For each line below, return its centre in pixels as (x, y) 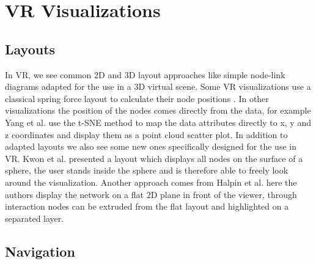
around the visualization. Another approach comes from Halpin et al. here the (151, 182)
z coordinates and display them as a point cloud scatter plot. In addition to (146, 134)
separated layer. (35, 218)
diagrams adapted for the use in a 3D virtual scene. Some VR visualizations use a (158, 86)
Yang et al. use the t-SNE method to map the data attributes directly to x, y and (158, 122)
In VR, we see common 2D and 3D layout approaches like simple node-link (145, 74)
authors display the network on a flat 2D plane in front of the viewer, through (151, 194)
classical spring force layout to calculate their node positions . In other (137, 98)
